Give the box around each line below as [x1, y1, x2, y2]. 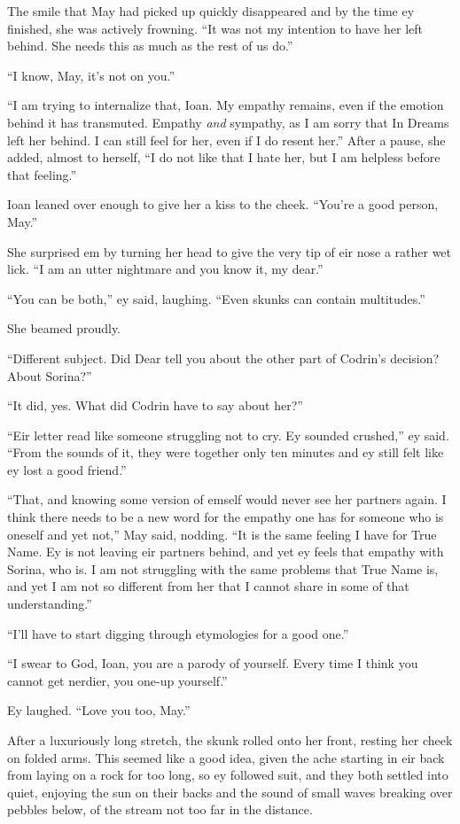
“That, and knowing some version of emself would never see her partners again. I [7, 490, 447, 509]
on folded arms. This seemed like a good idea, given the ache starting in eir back [7, 748, 445, 766]
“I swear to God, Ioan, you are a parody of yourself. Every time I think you [7, 654, 418, 672]
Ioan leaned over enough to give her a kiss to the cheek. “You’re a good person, [7, 195, 439, 214]
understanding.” [7, 595, 92, 613]
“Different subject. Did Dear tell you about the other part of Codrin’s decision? [7, 348, 440, 367]
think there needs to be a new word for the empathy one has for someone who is [7, 508, 444, 526]
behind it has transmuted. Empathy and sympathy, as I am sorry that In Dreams [7, 113, 449, 131]
